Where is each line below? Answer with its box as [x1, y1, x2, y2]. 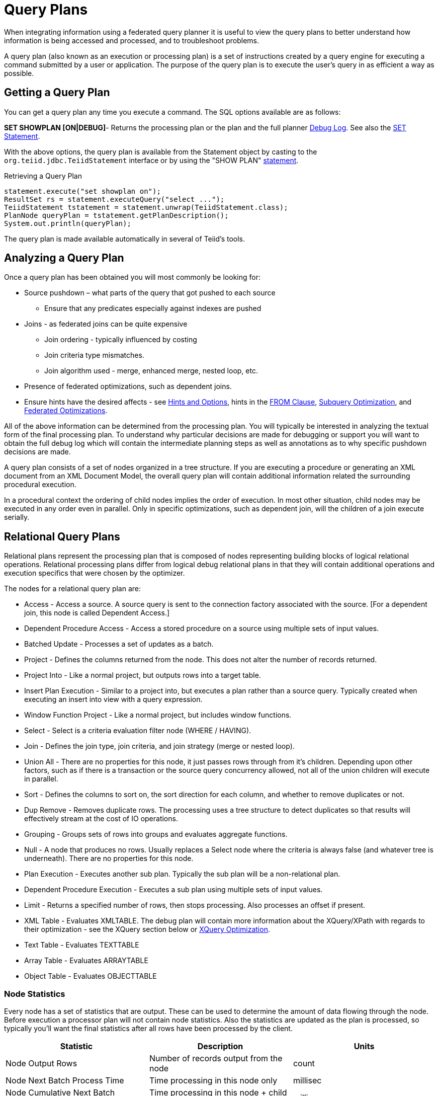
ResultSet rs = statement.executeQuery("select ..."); [4, 195, 225, 203]
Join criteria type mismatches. [44, 351, 144, 360]
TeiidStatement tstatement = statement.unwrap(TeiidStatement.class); [4, 203, 288, 211]
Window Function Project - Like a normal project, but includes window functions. [24, 711, 292, 720]
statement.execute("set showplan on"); [4, 187, 161, 195]
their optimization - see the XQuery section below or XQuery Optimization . [24, 925, 270, 934]
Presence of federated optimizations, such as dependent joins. [24, 382, 232, 391]
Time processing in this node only [149, 1075, 278, 1086]
